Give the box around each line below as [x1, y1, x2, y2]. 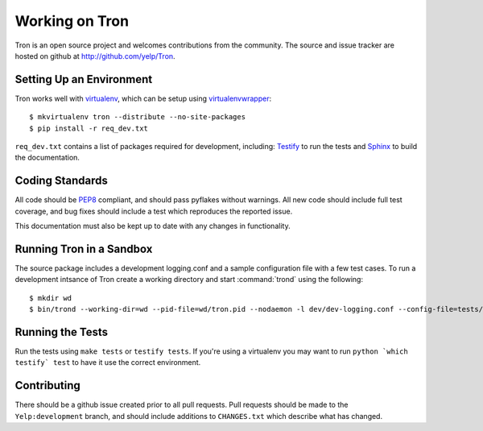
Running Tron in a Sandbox [14, 242, 153, 255]
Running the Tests [14, 325, 109, 338]
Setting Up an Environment [14, 73, 153, 86]
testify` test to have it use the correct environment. [14, 358, 201, 367]
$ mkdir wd [29, 293, 72, 302]
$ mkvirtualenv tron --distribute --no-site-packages [29, 113, 246, 122]
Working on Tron [14, 12, 129, 30]
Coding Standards [14, 174, 108, 188]
